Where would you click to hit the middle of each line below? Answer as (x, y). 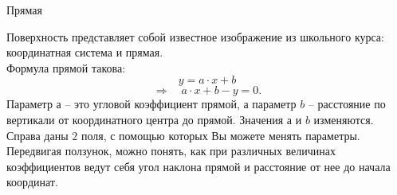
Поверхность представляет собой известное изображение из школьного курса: (195, 36)
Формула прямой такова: (66, 67)
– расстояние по (347, 104)
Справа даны (37, 135)
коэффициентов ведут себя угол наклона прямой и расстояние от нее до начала (198, 166)
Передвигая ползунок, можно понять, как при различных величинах (171, 151)
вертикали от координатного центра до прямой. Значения (145, 119)
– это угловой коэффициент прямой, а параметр (181, 104)
